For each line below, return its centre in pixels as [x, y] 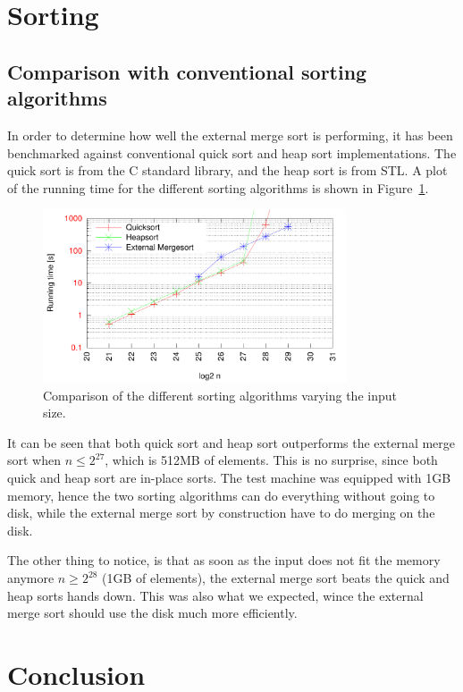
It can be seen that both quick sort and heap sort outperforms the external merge [231, 442]
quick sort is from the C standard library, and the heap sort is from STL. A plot [227, 170]
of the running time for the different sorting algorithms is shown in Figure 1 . [218, 187]
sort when [34, 460]
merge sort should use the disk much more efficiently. [152, 613]
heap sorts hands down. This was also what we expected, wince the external [215, 595]
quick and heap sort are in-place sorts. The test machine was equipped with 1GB [229, 478]
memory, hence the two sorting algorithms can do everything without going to [221, 495]
